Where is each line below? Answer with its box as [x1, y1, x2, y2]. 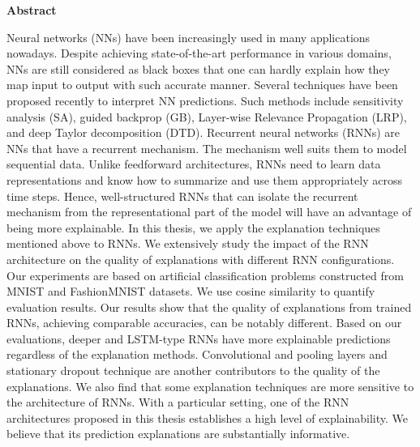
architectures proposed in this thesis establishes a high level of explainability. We [6, 409, 409, 426]
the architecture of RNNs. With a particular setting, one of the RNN [6, 394, 349, 411]
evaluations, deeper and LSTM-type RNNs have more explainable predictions [6, 330, 391, 347]
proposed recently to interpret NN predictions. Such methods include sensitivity [6, 92, 404, 109]
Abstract [6, 2, 57, 18]
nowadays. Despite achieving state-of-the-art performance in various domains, [6, 45, 392, 62]
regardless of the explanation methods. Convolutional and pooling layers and [6, 346, 388, 363]
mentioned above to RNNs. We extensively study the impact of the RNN [6, 235, 369, 252]
